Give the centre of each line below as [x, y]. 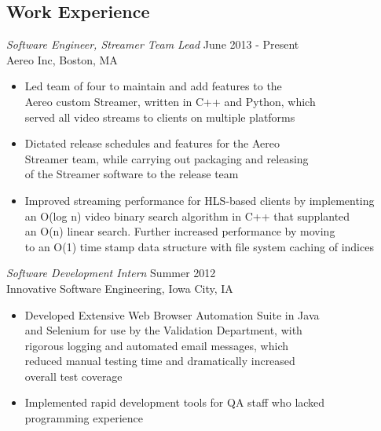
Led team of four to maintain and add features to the [153, 86]
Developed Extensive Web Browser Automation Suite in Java [172, 314]
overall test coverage [73, 376]
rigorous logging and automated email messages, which [156, 345]
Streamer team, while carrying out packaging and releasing [167, 158]
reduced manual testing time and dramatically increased [160, 361]
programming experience [84, 418]
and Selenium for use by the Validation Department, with [163, 330]
